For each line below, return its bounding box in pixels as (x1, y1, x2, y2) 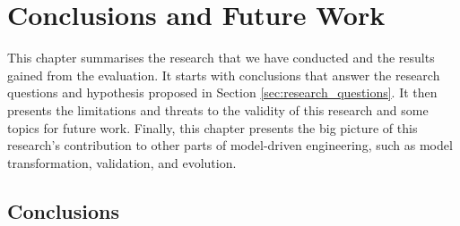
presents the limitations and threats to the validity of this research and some (7, 100, 429, 119)
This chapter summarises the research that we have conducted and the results (7, 48, 435, 67)
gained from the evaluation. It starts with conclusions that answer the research (7, 65, 440, 84)
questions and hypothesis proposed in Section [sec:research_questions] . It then (7, 83, 438, 102)
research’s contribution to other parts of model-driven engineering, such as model (7, 136, 453, 155)
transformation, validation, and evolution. (7, 153, 237, 172)
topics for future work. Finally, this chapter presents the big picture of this (7, 118, 418, 137)
